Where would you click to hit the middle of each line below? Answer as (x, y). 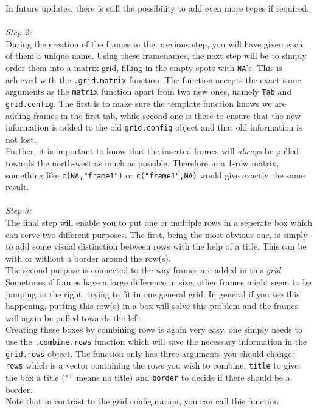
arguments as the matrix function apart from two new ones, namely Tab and (148, 91)
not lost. (21, 139)
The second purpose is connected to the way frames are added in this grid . (145, 270)
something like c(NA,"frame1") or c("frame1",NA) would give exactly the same (155, 175)
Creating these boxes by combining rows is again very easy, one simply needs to (154, 329)
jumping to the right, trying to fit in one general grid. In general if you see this (153, 294)
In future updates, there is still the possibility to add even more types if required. (157, 8)
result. (17, 187)
